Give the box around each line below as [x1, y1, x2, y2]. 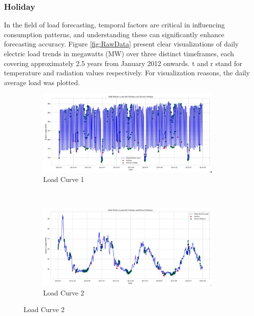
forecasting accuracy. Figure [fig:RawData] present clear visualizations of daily [4, 39, 239, 49]
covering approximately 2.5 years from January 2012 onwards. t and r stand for [4, 58, 243, 68]
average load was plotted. [4, 77, 80, 87]
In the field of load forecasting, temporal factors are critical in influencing [4, 20, 225, 30]
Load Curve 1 [43, 174, 84, 184]
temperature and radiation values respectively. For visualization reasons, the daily [4, 68, 250, 78]
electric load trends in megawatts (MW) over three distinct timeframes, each [4, 48, 234, 58]
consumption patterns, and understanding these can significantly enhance [4, 29, 225, 39]
